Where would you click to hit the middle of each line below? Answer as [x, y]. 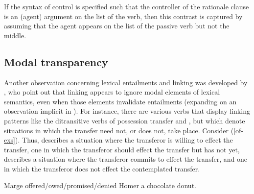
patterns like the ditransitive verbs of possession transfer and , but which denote [125, 120]
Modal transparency [56, 61]
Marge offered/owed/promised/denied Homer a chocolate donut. [100, 185]
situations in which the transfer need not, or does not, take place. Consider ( [119, 130]
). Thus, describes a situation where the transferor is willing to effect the [124, 140]
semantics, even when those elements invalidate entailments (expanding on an [120, 101]
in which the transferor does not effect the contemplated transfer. [102, 168]
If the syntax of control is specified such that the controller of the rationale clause [127, 6]
